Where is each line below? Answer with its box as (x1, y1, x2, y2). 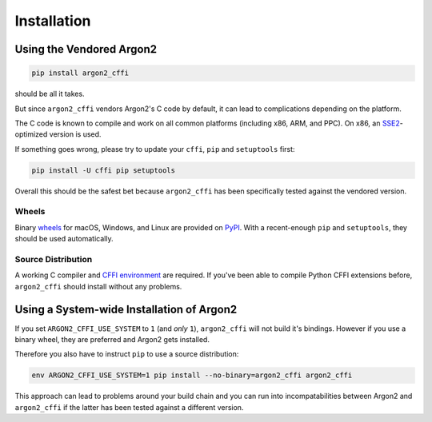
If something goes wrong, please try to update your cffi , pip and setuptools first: (14, 144, 295, 153)
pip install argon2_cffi (31, 69, 130, 78)
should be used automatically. (14, 234, 114, 244)
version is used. (49, 129, 102, 139)
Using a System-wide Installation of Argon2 (14, 302, 238, 316)
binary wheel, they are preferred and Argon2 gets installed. (14, 335, 210, 344)
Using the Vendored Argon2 (14, 42, 158, 56)
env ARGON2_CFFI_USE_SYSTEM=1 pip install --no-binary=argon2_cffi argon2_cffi (31, 371, 353, 380)
